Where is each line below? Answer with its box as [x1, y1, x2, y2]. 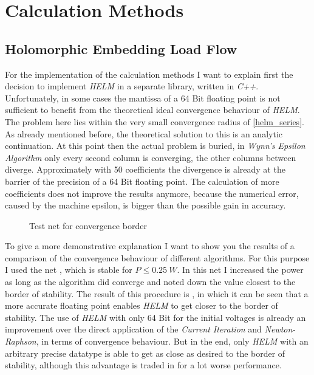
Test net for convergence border [29, 219, 147, 232]
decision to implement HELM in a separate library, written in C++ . [5, 80, 259, 92]
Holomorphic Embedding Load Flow [5, 39, 237, 58]
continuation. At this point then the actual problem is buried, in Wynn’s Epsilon [5, 139, 305, 152]
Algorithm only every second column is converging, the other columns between [5, 151, 296, 163]
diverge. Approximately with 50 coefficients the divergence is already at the [5, 163, 285, 176]
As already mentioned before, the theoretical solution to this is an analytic [5, 127, 282, 140]
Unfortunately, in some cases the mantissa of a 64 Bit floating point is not [5, 91, 281, 104]
